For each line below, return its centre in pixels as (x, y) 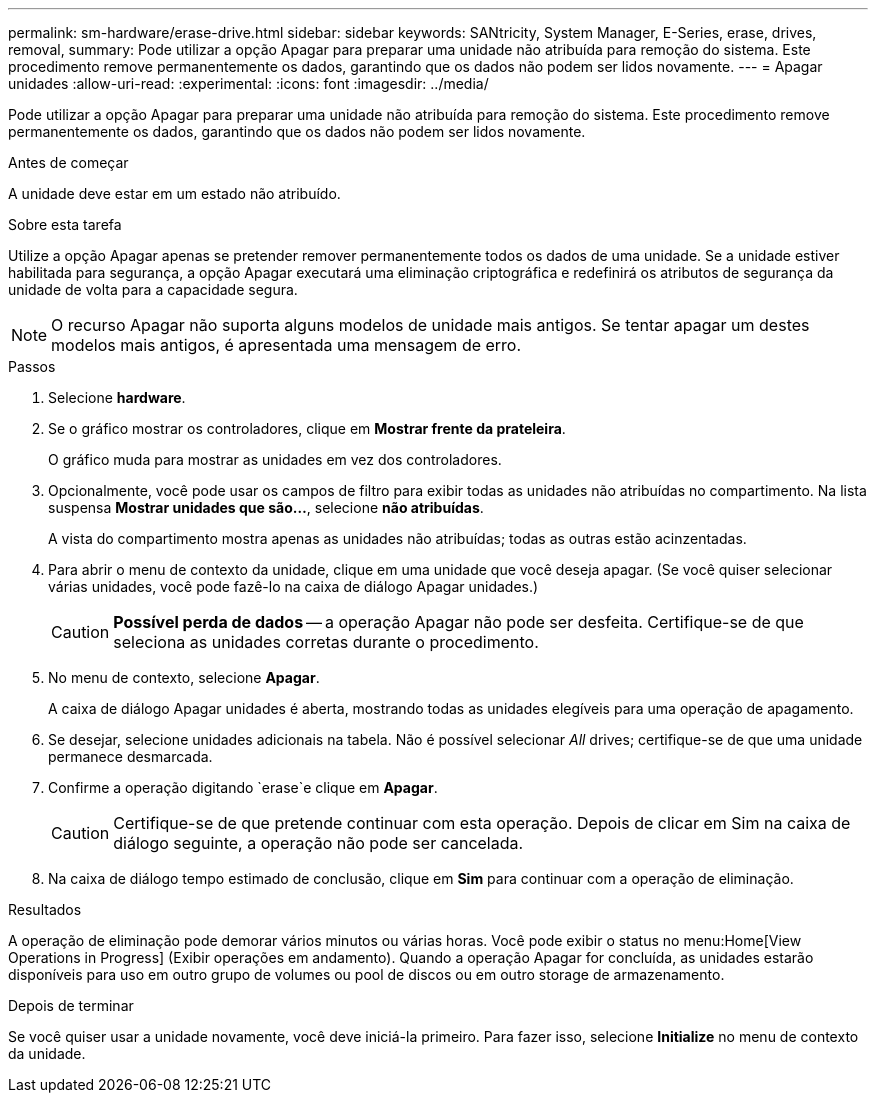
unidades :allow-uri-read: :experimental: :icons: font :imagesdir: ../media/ (248, 83)
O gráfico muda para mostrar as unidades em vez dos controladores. (275, 459)
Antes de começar (68, 162)
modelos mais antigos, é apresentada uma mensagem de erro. (286, 345)
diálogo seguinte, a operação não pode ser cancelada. (318, 843)
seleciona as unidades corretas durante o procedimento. (326, 642)
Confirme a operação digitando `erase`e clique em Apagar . (243, 787)
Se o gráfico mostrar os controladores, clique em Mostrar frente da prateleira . (307, 428)
